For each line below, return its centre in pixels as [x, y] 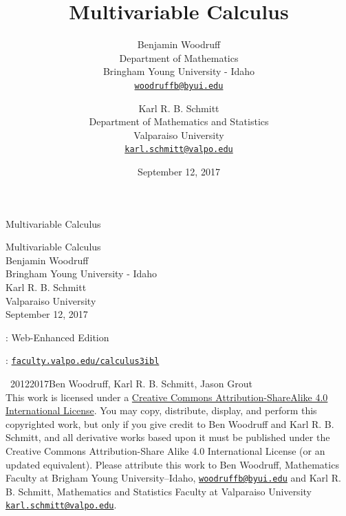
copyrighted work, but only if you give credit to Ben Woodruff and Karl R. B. [170, 423]
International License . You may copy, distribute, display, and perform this [161, 410]
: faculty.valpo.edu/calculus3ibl [83, 360]
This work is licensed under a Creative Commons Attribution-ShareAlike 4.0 [167, 397]
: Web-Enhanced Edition [57, 337]
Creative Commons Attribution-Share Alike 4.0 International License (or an [165, 450]
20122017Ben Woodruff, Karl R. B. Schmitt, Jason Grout [131, 383]
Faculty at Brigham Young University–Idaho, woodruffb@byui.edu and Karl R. [173, 478]
